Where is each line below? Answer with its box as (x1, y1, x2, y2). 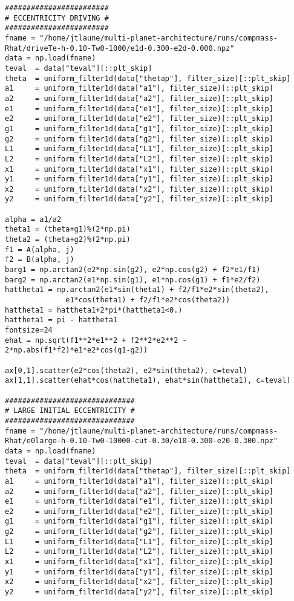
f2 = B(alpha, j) (5, 255, 74, 264)
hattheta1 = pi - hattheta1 (5, 316, 118, 325)
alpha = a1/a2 (5, 215, 62, 224)
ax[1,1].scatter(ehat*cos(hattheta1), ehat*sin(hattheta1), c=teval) (5, 376, 291, 385)
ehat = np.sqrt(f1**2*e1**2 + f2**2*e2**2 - (5, 336, 187, 345)
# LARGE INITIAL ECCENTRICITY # (5, 406, 135, 415)
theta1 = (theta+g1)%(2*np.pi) (5, 225, 131, 234)
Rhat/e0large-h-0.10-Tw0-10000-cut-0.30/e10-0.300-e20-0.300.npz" (5, 437, 278, 446)
